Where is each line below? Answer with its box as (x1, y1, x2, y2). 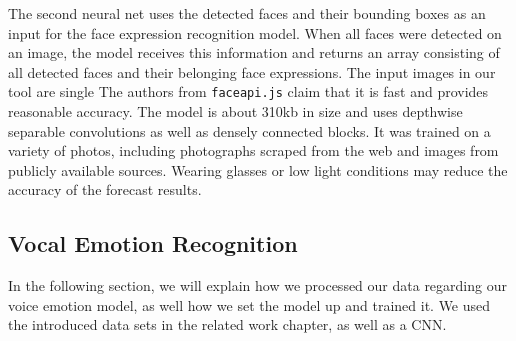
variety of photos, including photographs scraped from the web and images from (8, 140, 499, 161)
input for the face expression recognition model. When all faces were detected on (8, 22, 502, 43)
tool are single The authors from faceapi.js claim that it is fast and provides (8, 81, 489, 102)
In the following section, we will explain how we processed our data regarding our (8, 275, 507, 296)
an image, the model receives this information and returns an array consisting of (8, 42, 500, 63)
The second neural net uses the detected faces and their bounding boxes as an (8, 3, 486, 23)
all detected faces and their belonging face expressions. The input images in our (8, 61, 496, 82)
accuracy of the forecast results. (8, 179, 202, 200)
